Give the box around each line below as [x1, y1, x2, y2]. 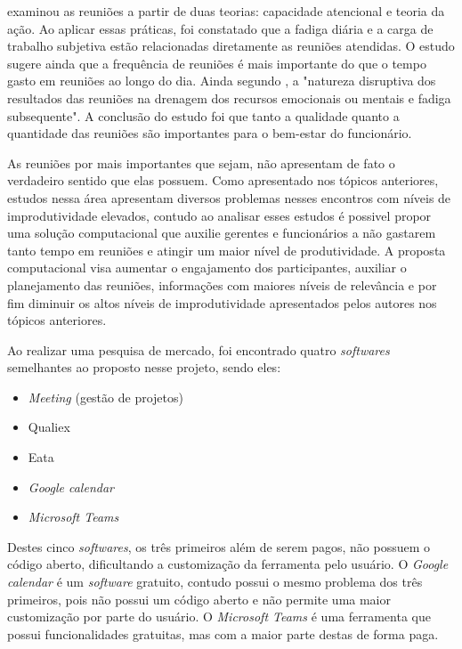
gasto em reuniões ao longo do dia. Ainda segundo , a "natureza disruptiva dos [7, 71, 436, 90]
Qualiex [28, 418, 70, 436]
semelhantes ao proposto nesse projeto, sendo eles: [7, 358, 281, 377]
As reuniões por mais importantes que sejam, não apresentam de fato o [7, 153, 395, 172]
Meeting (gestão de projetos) [28, 387, 183, 406]
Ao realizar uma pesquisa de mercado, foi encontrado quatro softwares [7, 340, 390, 359]
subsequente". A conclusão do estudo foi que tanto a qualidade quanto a [7, 106, 400, 125]
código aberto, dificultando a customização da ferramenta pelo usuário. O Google [7, 555, 449, 573]
